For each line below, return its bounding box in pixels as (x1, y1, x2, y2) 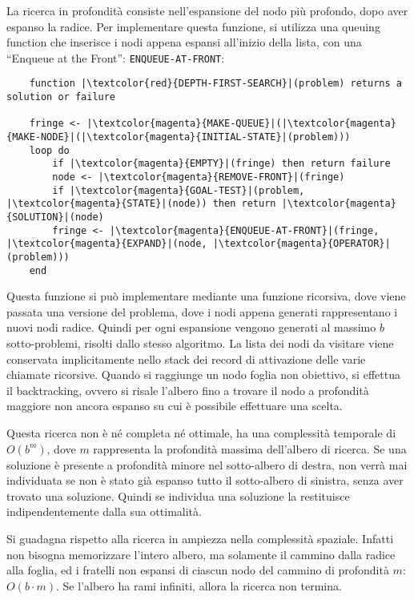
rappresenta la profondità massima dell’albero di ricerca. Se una (93, 440, 407, 457)
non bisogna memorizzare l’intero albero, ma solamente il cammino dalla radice (6, 546, 396, 562)
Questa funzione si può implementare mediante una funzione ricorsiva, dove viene (6, 288, 406, 304)
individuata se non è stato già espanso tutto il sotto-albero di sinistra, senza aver (6, 472, 404, 489)
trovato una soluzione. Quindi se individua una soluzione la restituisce (6, 487, 350, 504)
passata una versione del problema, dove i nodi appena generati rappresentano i (6, 303, 398, 320)
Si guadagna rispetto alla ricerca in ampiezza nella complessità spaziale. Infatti (6, 530, 394, 546)
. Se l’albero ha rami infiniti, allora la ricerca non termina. (56, 577, 342, 594)
